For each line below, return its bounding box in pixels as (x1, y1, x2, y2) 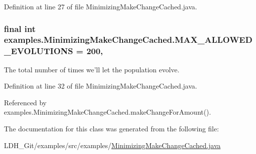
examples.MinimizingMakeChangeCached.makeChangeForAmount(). (4, 107, 211, 117)
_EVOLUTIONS (4, 45, 73, 57)
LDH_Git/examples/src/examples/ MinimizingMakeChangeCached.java (4, 140, 221, 150)
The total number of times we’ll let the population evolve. (4, 64, 179, 74)
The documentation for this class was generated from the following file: (4, 123, 219, 134)
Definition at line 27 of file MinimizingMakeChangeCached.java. (4, 1, 197, 11)
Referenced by (4, 97, 47, 107)
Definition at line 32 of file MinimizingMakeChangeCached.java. (4, 81, 197, 91)
